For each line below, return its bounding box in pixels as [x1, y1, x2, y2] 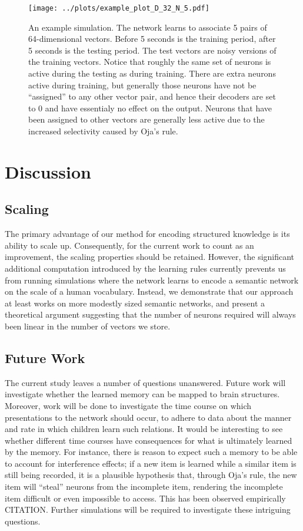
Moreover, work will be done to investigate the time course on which [5, 399, 252, 411]
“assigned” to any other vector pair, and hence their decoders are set [28, 90, 276, 103]
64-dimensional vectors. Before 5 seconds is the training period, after [28, 32, 276, 45]
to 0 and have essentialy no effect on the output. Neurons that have [28, 101, 272, 114]
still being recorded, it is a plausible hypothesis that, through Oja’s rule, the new [5, 469, 297, 481]
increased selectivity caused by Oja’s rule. [28, 125, 178, 137]
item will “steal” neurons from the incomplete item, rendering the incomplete [5, 480, 283, 493]
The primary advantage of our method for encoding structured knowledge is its [5, 227, 290, 240]
